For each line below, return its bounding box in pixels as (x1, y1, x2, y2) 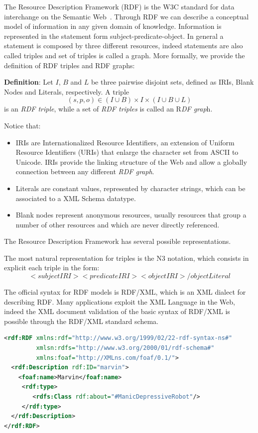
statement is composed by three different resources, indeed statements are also (4, 40, 243, 51)
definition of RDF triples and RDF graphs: (4, 60, 135, 70)
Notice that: (4, 120, 41, 130)
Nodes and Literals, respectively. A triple (4, 86, 129, 97)
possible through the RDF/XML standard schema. (4, 316, 158, 326)
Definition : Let (4, 77, 53, 87)
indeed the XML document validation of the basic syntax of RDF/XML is (4, 306, 230, 317)
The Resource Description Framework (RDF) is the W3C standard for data (4, 1, 235, 11)
